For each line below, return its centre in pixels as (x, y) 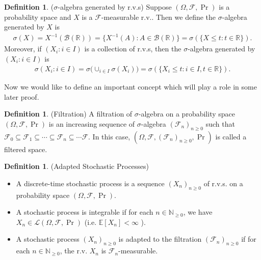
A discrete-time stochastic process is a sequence (90, 183)
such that (220, 123)
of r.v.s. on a (223, 183)
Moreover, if (23, 49)
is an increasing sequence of (92, 123)
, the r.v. (74, 251)
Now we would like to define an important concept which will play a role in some (130, 86)
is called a (231, 136)
